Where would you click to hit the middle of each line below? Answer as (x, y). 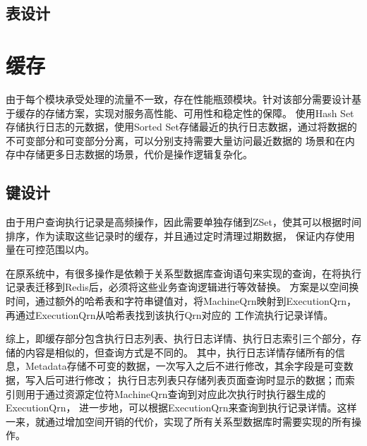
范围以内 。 (70, 249)
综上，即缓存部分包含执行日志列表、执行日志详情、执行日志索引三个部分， (179, 338)
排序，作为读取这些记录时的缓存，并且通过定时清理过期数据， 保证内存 (170, 235)
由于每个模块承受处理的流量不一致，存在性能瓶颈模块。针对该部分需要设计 (179, 98)
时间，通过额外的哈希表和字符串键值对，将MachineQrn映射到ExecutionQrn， (181, 301)
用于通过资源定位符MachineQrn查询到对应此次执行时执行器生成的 (175, 393)
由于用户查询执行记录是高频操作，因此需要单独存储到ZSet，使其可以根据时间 (183, 222)
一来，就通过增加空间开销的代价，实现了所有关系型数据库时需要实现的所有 (179, 421)
